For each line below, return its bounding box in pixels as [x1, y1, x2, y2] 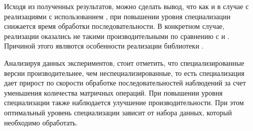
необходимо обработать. [4, 117, 78, 127]
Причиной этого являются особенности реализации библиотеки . [4, 40, 204, 51]
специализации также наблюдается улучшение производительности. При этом [4, 97, 244, 108]
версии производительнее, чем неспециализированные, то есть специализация [4, 67, 244, 78]
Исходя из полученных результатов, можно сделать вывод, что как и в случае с [4, 1, 249, 11]
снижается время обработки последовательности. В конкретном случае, [4, 21, 225, 31]
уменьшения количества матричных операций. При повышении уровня [4, 87, 223, 98]
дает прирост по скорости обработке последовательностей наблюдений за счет [4, 77, 246, 88]
